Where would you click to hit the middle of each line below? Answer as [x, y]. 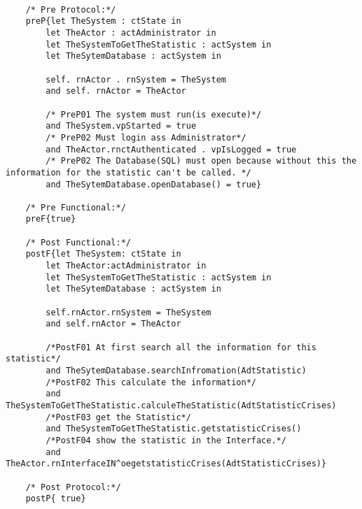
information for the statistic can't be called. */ [128, 172]
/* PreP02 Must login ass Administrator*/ [146, 137]
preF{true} [51, 219]
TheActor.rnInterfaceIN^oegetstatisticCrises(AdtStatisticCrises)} [166, 464]
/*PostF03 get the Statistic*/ [118, 417]
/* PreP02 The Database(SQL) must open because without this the [201, 161]
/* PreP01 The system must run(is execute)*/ [154, 114]
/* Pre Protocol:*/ [71, 9]
